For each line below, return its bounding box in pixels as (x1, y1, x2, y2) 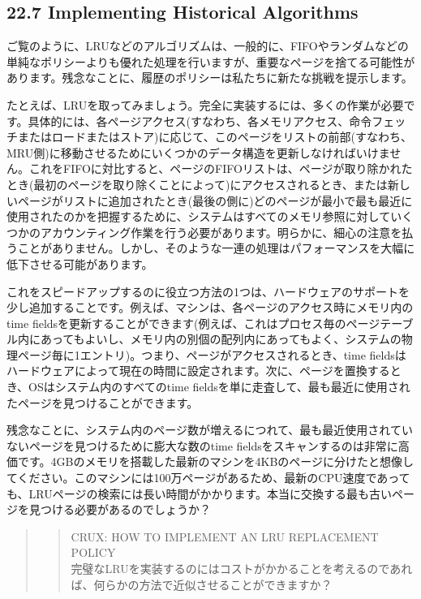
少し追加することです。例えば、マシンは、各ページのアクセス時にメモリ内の (6, 299, 414, 316)
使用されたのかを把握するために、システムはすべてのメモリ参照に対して (6, 208, 391, 225)
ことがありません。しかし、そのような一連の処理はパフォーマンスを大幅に (17, 239, 415, 256)
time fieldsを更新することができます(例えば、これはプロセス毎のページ (6, 314, 380, 331)
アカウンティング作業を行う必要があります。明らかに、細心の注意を (40, 223, 402, 240)
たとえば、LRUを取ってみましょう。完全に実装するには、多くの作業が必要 (6, 96, 404, 113)
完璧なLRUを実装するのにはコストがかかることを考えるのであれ (71, 560, 413, 577)
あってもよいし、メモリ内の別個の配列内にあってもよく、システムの (40, 330, 402, 347)
